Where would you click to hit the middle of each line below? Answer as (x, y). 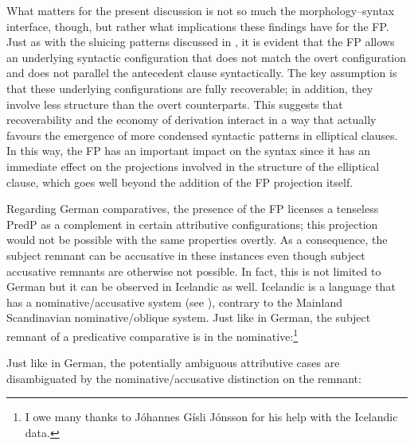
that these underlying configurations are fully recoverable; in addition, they (190, 88)
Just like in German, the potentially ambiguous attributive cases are (173, 363)
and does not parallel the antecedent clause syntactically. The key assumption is (202, 73)
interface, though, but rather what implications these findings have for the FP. (198, 26)
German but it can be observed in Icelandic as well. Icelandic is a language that (201, 286)
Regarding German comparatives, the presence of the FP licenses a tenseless (193, 209)
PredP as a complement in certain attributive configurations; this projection (192, 224)
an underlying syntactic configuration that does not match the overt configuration (207, 57)
